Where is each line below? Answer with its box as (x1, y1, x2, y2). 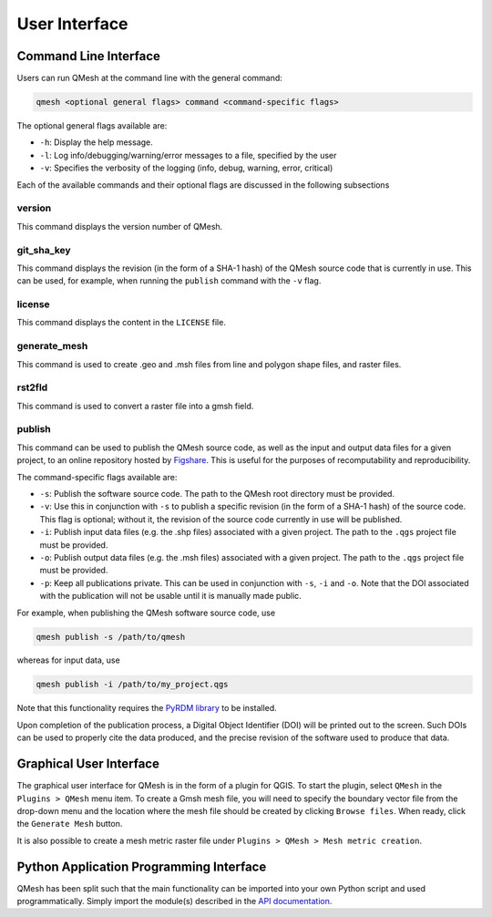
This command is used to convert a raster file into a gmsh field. (16, 400, 254, 411)
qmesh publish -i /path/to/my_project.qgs (36, 679, 229, 690)
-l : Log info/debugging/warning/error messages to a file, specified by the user (39, 149, 337, 160)
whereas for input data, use (16, 654, 120, 665)
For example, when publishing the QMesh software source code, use (16, 607, 276, 618)
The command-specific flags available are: (16, 471, 178, 482)
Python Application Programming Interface (16, 859, 267, 874)
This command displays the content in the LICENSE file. (16, 317, 227, 328)
